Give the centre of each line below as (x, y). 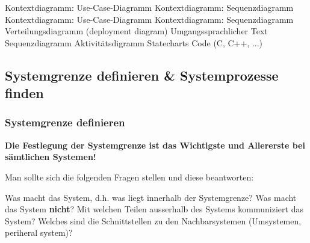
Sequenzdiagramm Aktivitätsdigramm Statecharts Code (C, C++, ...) (134, 42)
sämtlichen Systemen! (51, 157)
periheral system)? (39, 232)
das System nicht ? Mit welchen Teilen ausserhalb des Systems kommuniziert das (154, 209)
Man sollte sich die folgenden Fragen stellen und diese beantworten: (129, 177)
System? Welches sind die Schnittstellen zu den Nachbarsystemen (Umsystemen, (153, 220)
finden (24, 93)
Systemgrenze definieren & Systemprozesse (142, 75)
